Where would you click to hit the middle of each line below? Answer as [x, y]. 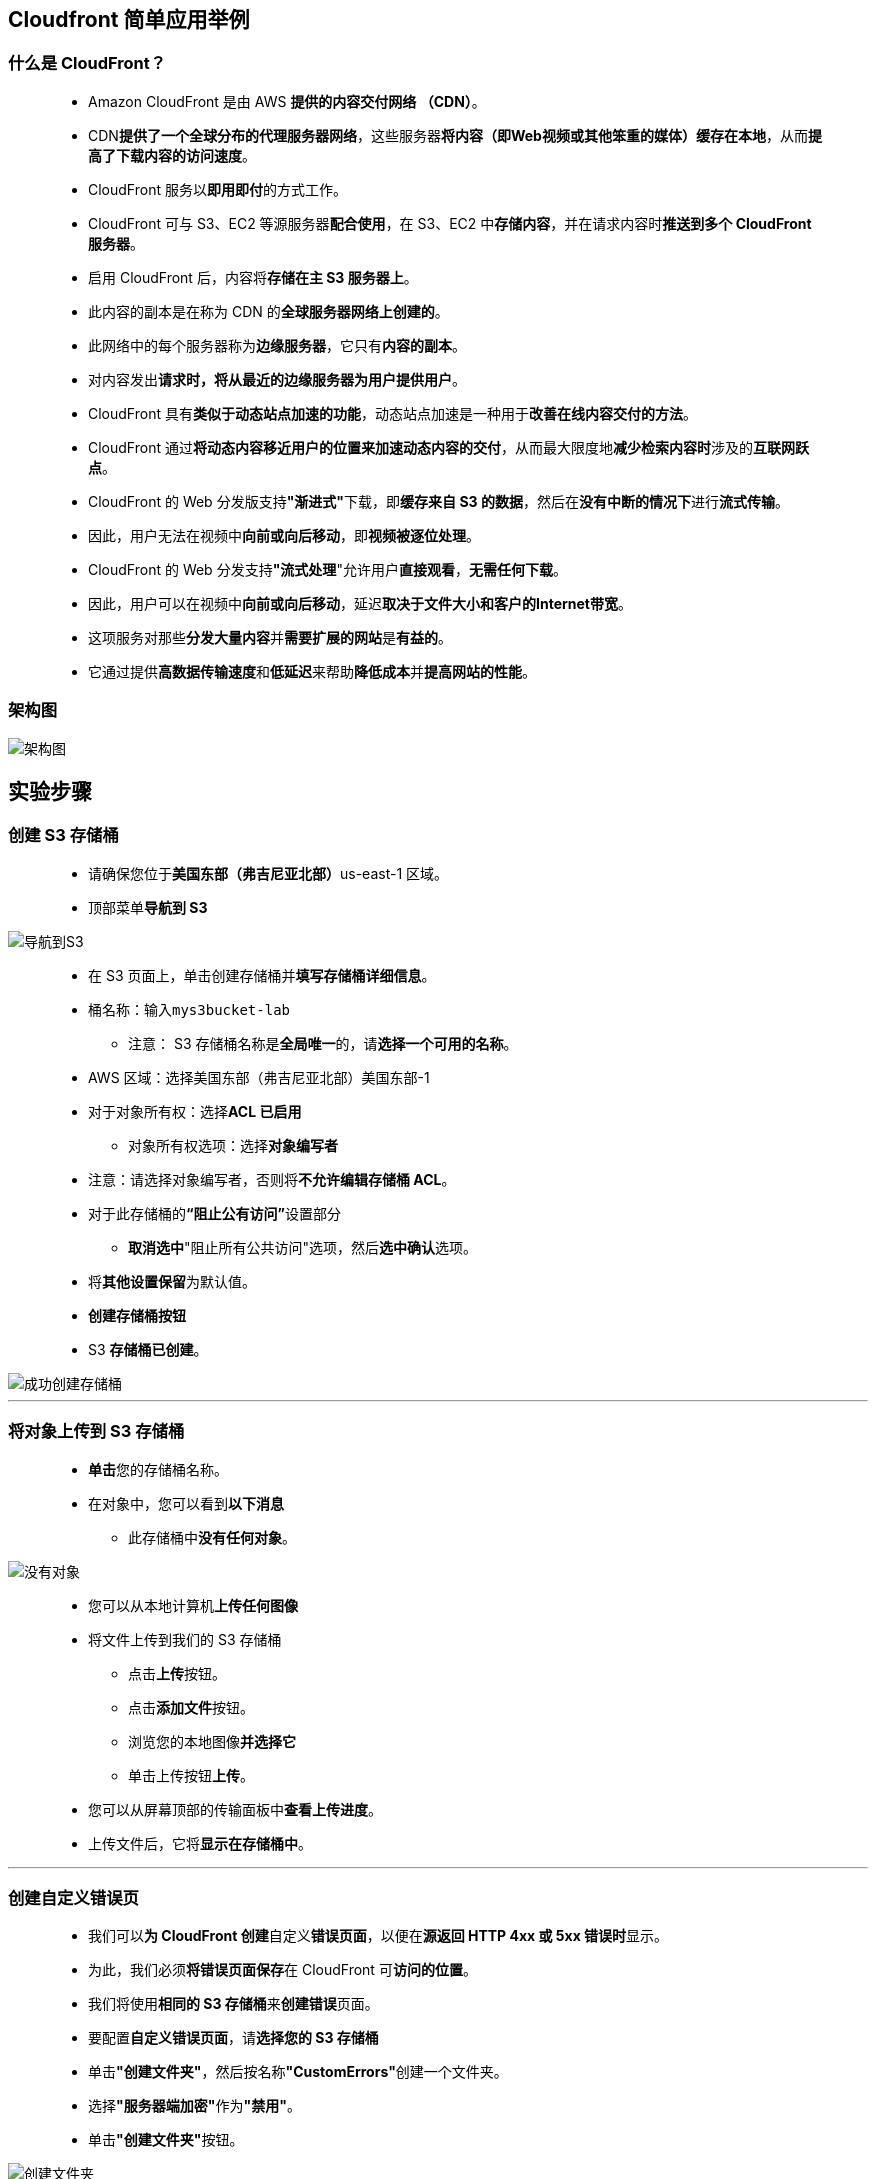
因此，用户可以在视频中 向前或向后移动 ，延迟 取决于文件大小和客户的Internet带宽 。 [360, 603]
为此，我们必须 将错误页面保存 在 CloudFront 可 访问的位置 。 [282, 1970]
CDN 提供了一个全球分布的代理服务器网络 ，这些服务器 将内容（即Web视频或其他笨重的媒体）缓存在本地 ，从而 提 [455, 135]
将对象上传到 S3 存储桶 [96, 1431]
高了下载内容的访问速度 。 [172, 155]
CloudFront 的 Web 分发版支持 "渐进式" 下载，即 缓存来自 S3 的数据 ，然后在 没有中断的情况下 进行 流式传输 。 [438, 501]
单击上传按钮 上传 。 [191, 1775]
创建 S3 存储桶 [63, 835]
